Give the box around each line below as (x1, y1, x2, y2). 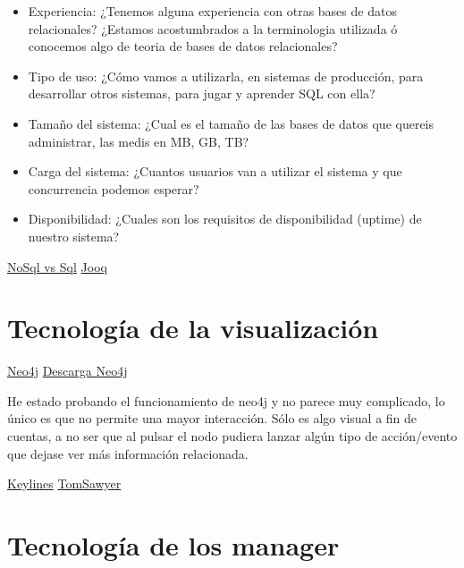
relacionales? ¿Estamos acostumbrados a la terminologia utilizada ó (28, 19, 398, 38)
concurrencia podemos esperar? (28, 179, 199, 198)
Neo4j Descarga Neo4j (7, 361, 128, 380)
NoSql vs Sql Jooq (7, 257, 107, 276)
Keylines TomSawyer (7, 474, 122, 493)
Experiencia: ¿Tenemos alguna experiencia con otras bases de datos (28, 2, 397, 20)
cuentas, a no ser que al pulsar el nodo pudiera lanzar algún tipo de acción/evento (7, 427, 458, 445)
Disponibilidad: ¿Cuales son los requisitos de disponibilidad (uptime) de (28, 209, 422, 228)
